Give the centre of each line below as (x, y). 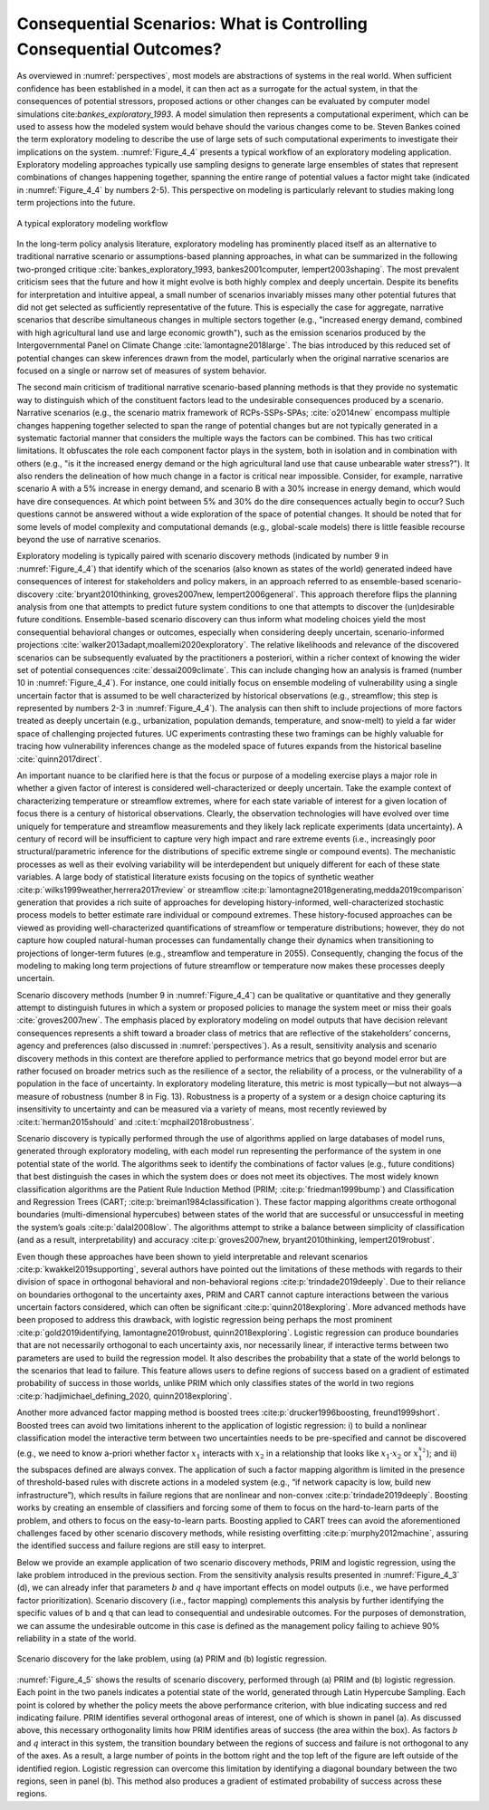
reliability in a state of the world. (77, 1639)
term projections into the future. (76, 203)
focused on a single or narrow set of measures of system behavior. (142, 371)
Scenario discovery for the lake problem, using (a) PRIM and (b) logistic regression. (172, 1659)
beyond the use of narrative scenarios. (89, 540)
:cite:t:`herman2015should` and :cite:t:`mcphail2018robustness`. (135, 1122)
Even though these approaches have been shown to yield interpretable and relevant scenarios (192, 1256)
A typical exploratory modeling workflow (92, 223)
